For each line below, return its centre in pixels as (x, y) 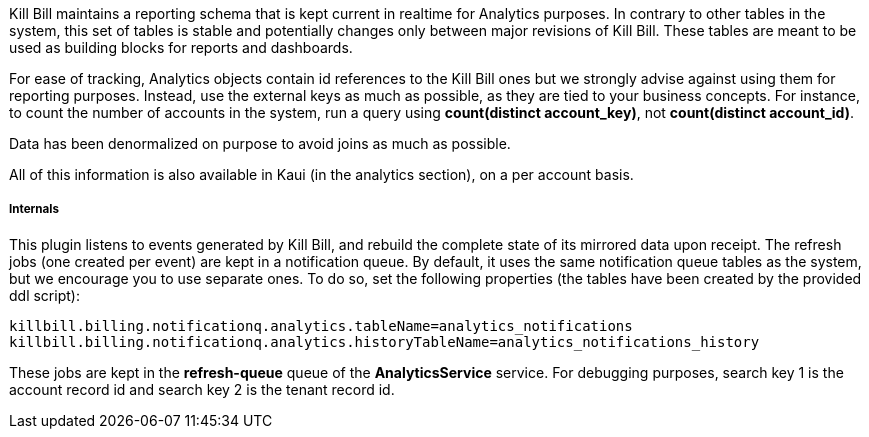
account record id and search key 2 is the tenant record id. (202, 389)
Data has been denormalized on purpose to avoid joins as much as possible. (260, 143)
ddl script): (44, 295)
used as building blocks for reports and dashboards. (181, 47)
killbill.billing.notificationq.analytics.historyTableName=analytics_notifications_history (384, 341)
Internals (34, 209)
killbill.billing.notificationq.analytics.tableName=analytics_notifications (321, 325)
